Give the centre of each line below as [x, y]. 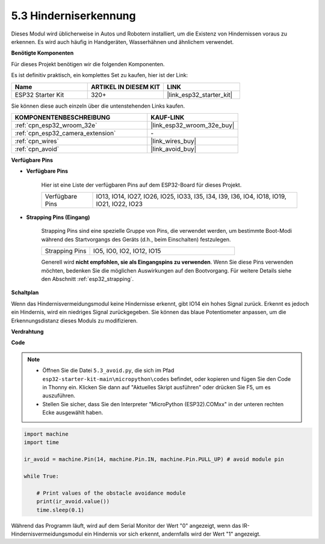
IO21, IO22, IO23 [119, 204]
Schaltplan [25, 292]
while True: [42, 476]
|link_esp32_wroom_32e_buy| [193, 125]
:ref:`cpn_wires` [37, 141]
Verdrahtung [27, 332]
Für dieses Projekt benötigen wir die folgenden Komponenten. [88, 64]
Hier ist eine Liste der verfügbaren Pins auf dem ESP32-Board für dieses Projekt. [141, 185]
